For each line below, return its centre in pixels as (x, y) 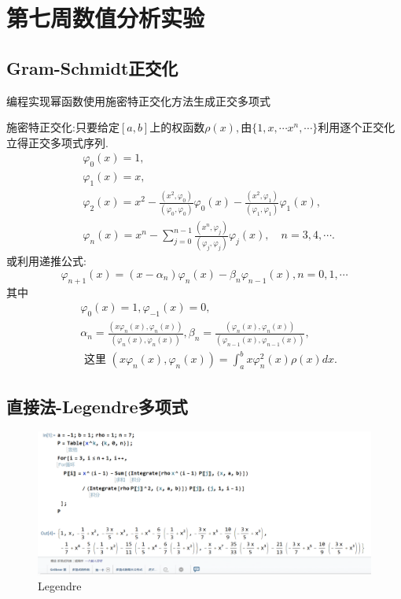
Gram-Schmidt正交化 (92, 67)
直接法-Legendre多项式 (97, 406)
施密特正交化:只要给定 (63, 127)
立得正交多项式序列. (57, 142)
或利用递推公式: (46, 261)
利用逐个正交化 (357, 127)
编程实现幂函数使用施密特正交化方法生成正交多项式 (138, 100)
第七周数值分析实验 (106, 18)
